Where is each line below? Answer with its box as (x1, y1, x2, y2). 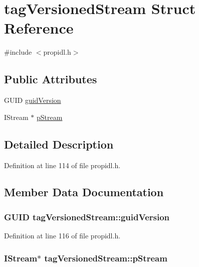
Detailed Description (4, 136, 114, 152)
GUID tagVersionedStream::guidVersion (4, 210, 170, 223)
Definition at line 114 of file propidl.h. (4, 160, 121, 170)
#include (4, 47, 32, 57)
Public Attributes (4, 71, 97, 87)
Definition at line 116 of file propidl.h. (4, 230, 121, 241)
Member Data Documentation (4, 184, 164, 200)
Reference (4, 18, 74, 38)
